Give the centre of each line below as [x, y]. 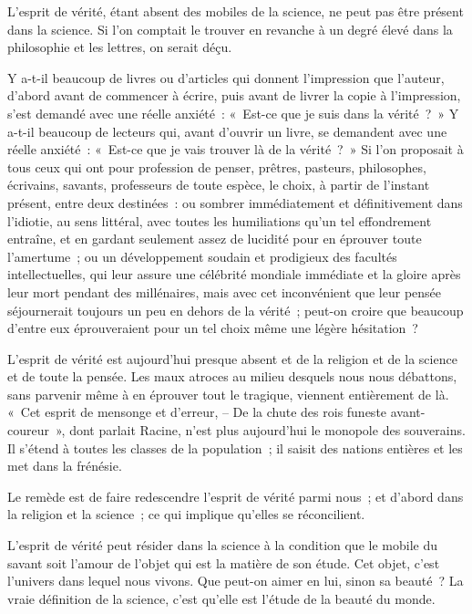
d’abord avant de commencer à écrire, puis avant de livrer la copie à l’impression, [234, 95]
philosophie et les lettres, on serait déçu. [120, 47]
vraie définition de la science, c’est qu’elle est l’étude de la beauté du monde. [221, 598]
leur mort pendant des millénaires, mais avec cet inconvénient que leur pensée [225, 291]
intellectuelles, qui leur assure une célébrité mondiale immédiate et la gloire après [234, 274]
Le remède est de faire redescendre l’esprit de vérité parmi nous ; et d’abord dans [236, 496]
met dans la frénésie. [65, 466]
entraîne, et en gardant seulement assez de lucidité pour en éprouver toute [215, 239]
